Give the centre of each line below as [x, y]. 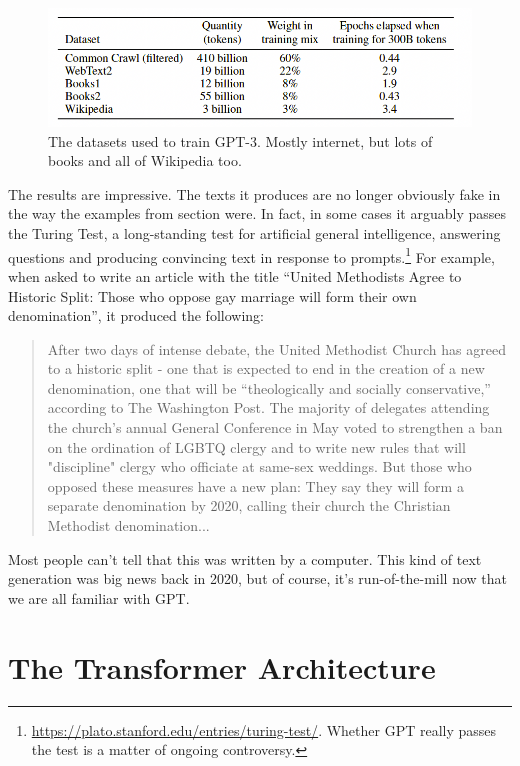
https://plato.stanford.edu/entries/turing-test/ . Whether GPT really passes [264, 729]
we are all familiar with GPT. [99, 597]
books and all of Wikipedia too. [145, 160]
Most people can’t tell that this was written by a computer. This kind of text [245, 558]
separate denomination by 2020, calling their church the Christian [249, 505]
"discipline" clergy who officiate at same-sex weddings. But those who [259, 466]
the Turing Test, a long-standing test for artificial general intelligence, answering [254, 233]
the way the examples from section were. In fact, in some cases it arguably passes [257, 213]
